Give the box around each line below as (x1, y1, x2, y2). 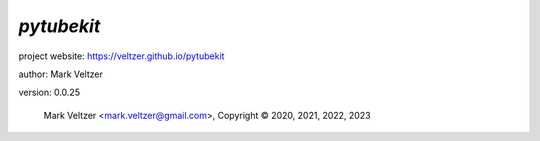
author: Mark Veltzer (18, 68, 104, 80)
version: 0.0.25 (18, 86, 80, 99)
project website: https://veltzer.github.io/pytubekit (18, 50, 225, 62)
